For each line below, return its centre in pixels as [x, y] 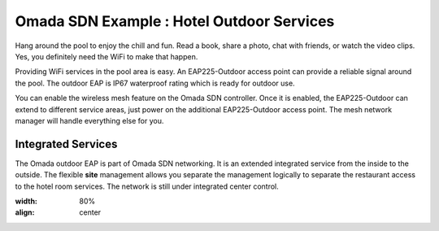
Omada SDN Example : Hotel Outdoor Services [175, 21]
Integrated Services [66, 144]
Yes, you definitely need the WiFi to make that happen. [106, 56]
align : [25, 212]
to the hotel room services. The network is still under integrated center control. [147, 186]
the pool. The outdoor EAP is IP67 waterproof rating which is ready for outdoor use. [155, 83]
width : [26, 201]
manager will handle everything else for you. [89, 120]
